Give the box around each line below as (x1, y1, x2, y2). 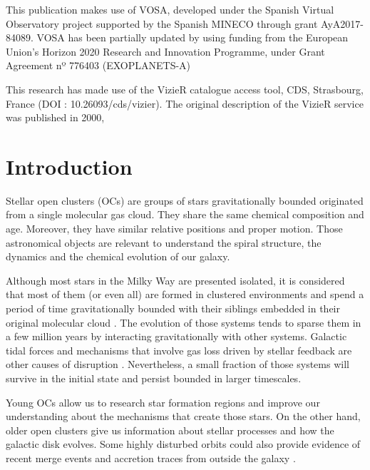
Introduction (6, 151, 133, 180)
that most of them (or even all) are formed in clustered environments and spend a (6, 287, 364, 302)
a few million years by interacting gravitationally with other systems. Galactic (6, 329, 347, 344)
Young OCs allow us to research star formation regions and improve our (6, 394, 320, 409)
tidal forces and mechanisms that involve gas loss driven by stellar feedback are (6, 342, 352, 357)
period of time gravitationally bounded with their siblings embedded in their (6, 301, 340, 316)
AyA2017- (321, 16, 364, 31)
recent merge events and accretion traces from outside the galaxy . (6, 450, 296, 465)
